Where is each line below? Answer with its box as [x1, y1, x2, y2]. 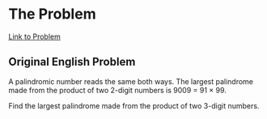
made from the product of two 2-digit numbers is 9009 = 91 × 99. [8, 85, 227, 95]
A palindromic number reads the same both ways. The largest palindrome [8, 76, 253, 86]
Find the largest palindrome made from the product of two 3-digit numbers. [8, 100, 260, 110]
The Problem [8, 5, 96, 23]
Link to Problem [8, 32, 61, 41]
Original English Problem [8, 55, 136, 69]
